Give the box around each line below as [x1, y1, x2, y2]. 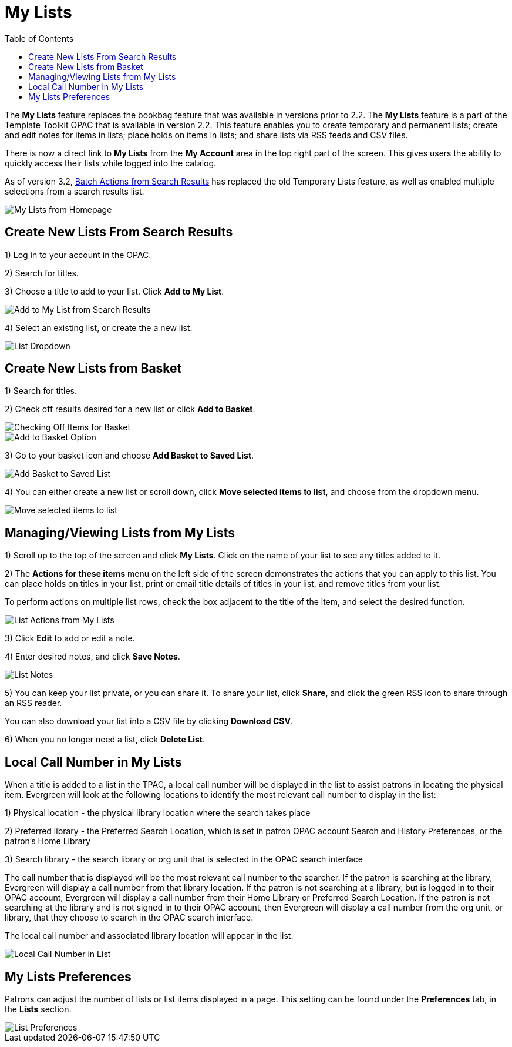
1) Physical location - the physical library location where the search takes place [5, 808, 311, 818]
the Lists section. [5, 1003, 72, 1014]
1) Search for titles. [5, 386, 78, 396]
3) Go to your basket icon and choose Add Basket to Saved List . [5, 450, 254, 461]
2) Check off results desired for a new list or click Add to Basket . [5, 404, 255, 414]
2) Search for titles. [5, 267, 79, 278]
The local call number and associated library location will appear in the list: [5, 931, 294, 941]
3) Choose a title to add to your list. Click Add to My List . [5, 286, 224, 296]
